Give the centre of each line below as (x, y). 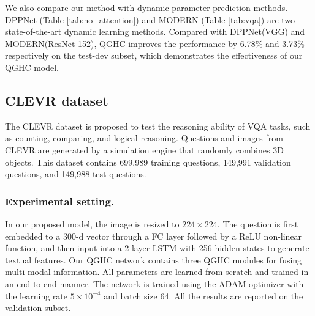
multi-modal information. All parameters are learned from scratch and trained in (157, 272)
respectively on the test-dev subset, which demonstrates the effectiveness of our (154, 55)
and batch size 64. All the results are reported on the (203, 296)
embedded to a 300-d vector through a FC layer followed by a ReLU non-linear (154, 236)
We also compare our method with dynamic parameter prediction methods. (146, 7)
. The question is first (258, 223)
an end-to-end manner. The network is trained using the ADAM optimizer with (154, 283)
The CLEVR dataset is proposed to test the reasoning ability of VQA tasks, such (158, 126)
